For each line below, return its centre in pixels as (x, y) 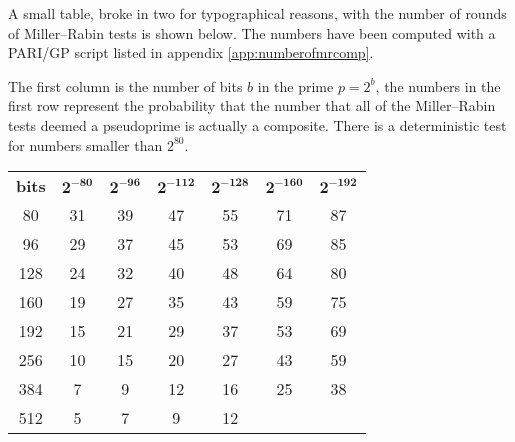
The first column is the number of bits (125, 85)
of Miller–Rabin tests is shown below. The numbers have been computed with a (252, 32)
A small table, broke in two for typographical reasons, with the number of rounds (257, 13)
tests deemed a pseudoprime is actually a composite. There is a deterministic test (257, 124)
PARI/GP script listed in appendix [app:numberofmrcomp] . (191, 52)
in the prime (295, 85)
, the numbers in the (438, 85)
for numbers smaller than (85, 144)
